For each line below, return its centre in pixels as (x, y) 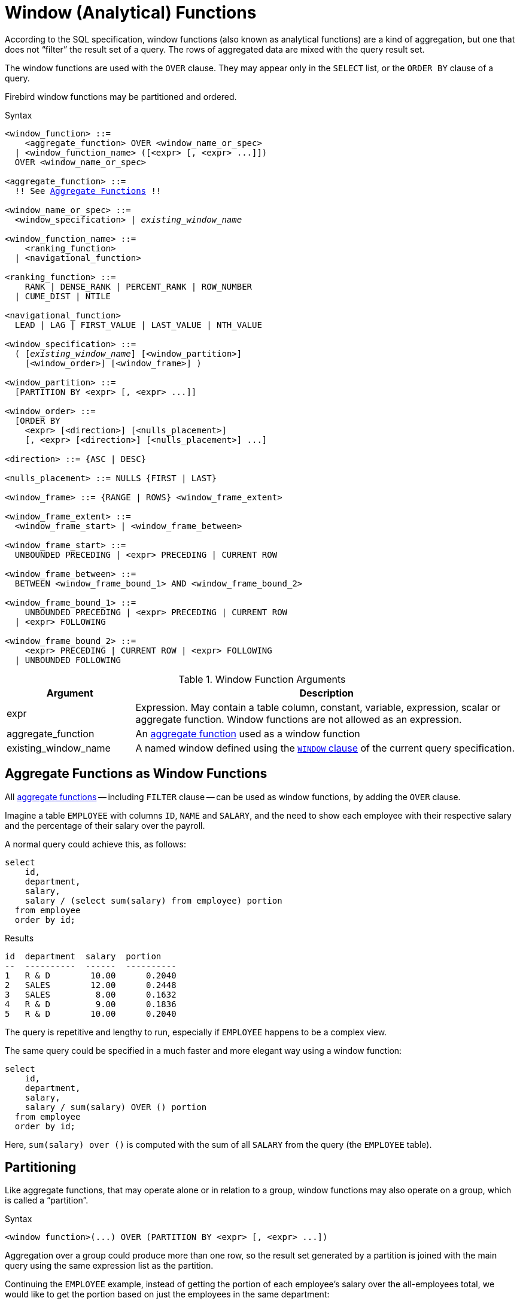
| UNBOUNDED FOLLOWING (68, 660)
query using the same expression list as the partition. (109, 1266)
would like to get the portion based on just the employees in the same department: (167, 1294)
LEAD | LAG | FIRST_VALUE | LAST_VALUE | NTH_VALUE (138, 325)
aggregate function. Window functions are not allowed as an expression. (299, 719)
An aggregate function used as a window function (248, 733)
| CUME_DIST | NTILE (63, 296)
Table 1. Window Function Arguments (262, 679)
